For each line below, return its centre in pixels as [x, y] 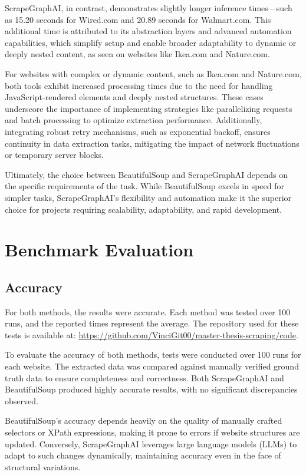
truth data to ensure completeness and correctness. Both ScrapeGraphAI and [144, 377]
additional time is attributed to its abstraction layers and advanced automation [148, 31]
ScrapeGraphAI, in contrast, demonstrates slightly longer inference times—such [149, 8]
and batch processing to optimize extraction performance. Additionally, [134, 120]
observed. [22, 400]
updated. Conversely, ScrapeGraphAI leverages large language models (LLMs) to [151, 443]
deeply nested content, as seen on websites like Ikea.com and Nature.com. [137, 54]
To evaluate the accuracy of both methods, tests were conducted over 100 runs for [153, 354]
